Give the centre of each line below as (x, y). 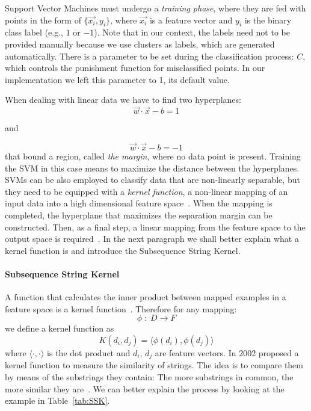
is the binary (268, 20)
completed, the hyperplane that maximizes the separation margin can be (139, 215)
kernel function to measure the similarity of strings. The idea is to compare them (154, 365)
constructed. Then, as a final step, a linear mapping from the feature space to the (155, 227)
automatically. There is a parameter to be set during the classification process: (149, 56)
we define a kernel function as (60, 328)
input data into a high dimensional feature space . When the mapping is (139, 203)
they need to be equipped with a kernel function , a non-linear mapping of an (146, 191)
